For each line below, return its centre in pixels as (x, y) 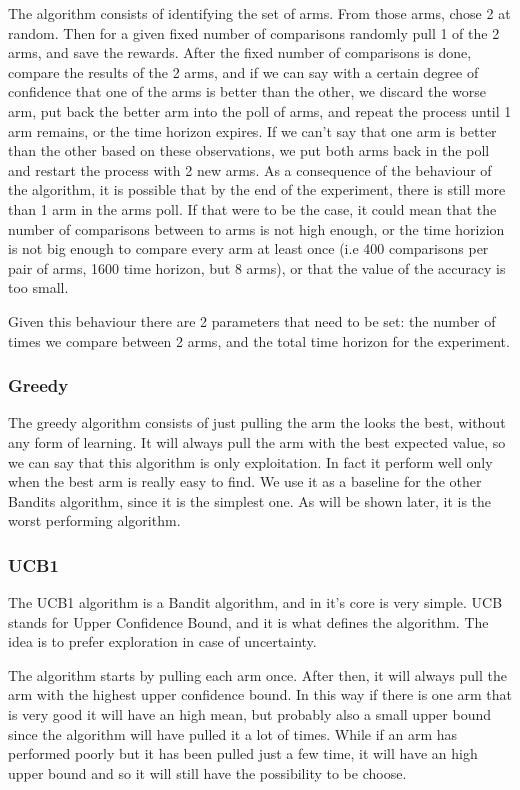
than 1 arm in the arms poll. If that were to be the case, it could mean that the (252, 208)
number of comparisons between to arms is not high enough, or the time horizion (256, 228)
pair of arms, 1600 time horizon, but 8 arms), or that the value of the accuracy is (257, 267)
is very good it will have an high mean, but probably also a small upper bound (250, 714)
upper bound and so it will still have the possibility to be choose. (207, 772)
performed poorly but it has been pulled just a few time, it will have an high (243, 753)
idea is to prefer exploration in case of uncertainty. (162, 641)
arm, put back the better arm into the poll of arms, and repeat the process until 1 (260, 110)
